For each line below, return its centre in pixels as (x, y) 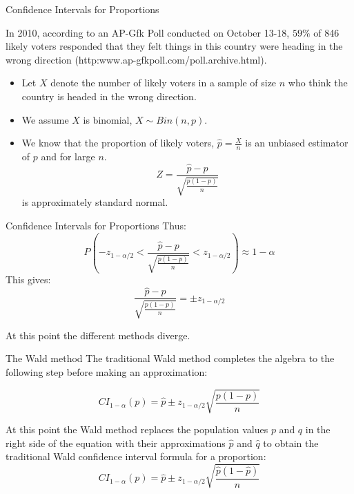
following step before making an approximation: (107, 371)
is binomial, (108, 119)
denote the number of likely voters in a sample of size (164, 83)
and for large (68, 156)
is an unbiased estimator (297, 143)
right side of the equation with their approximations (116, 443)
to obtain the (291, 443)
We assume (45, 119)
